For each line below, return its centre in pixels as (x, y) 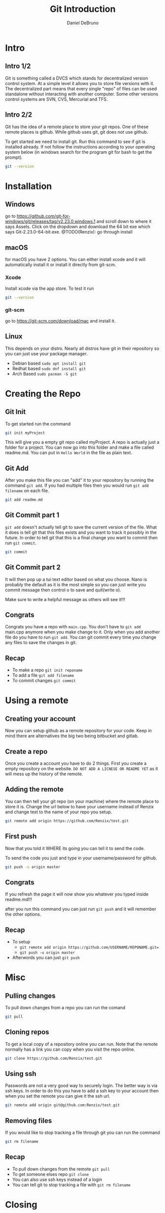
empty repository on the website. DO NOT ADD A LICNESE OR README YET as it (82, 769)
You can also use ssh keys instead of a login (57, 1179)
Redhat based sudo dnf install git (49, 368)
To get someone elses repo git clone (50, 1174)
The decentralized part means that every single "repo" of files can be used (81, 89)
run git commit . (21, 543)
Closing (21, 1204)
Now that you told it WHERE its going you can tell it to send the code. (75, 848)
